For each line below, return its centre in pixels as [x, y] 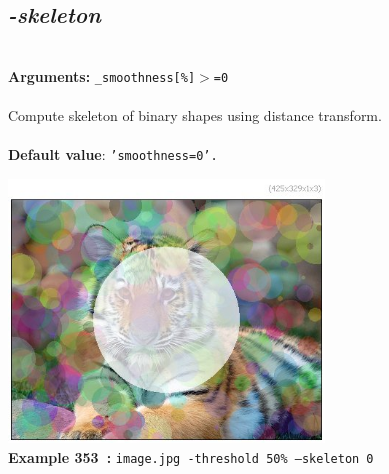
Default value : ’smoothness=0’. [113, 154]
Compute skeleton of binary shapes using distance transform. [195, 115]
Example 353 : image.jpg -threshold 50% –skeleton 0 [191, 457]
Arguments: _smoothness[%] [102, 75]
